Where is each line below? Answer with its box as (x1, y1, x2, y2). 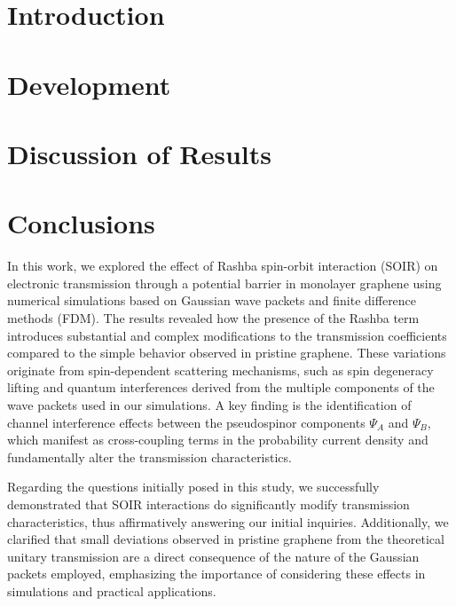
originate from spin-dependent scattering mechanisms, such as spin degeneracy (7, 360, 434, 379)
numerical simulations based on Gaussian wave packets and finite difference (7, 291, 417, 310)
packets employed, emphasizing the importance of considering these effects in (7, 564, 426, 583)
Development (7, 66, 171, 102)
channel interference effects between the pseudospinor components (7, 413, 366, 431)
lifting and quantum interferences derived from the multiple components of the (7, 378, 435, 397)
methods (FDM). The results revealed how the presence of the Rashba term (7, 309, 420, 327)
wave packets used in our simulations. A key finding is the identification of (7, 396, 412, 413)
